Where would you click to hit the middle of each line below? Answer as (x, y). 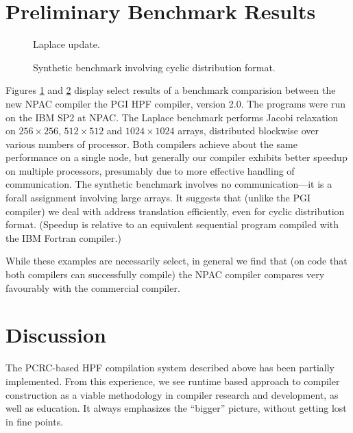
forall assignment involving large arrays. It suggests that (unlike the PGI (158, 198)
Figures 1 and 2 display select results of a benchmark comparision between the (171, 90)
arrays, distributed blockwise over (248, 131)
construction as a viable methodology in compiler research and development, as (172, 394)
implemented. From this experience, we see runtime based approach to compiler (173, 381)
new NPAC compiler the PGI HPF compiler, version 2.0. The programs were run (175, 103)
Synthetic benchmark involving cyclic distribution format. (154, 67)
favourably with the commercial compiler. (93, 287)
